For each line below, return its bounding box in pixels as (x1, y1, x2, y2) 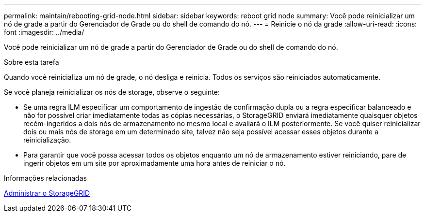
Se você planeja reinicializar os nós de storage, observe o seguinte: (4, 88, 220, 96)
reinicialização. (23, 136, 71, 144)
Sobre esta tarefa (4, 58, 59, 66)
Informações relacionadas (4, 174, 87, 182)
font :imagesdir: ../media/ (4, 28, 84, 36)
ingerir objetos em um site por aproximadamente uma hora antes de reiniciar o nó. (23, 159, 286, 167)
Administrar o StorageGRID (4, 189, 90, 197)
